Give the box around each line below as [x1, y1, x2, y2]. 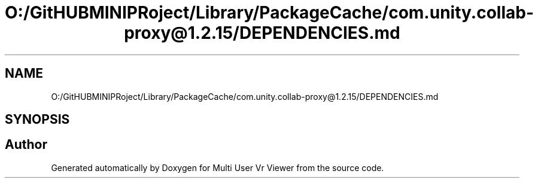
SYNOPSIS [5, 112, 70, 127]
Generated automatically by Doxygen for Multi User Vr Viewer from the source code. [51, 162, 384, 173]
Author [5, 137, 47, 152]
